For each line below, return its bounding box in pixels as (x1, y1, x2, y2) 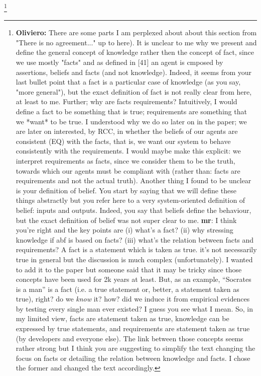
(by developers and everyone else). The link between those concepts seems (16, 333, 243, 343)
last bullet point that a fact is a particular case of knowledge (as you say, (16, 77, 241, 87)
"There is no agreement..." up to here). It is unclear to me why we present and (16, 37, 257, 47)
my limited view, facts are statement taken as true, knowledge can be (16, 313, 229, 324)
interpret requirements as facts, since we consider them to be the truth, (16, 155, 235, 166)
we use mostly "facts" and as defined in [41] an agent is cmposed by (16, 57, 223, 67)
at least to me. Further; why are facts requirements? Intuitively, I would (16, 96, 237, 107)
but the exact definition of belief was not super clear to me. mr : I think (16, 214, 237, 225)
